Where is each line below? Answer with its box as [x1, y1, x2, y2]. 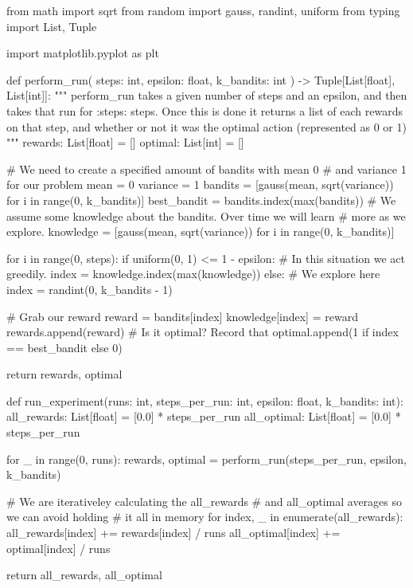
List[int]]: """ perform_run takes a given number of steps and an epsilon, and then [6, 87, 407, 104]
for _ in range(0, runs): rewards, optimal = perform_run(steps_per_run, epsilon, [6, 450, 407, 467]
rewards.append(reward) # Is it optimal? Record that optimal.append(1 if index [6, 323, 399, 340]
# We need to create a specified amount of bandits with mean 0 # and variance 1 [6, 160, 407, 177]
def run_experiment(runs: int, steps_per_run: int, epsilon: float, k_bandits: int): [6, 392, 403, 409]
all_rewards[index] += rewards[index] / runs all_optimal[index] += [6, 524, 341, 541]
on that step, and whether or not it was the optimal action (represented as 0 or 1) [6, 118, 407, 135]
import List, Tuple [6, 18, 97, 34]
